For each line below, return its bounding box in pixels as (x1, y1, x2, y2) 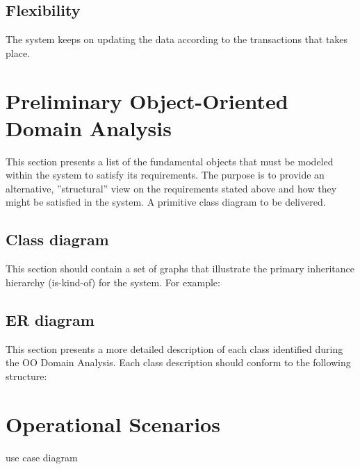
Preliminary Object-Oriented (6, 86, 288, 115)
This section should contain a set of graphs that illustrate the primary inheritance (6, 261, 354, 276)
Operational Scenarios (6, 409, 220, 438)
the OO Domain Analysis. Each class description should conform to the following (6, 355, 351, 370)
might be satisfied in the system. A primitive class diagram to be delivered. (6, 195, 326, 209)
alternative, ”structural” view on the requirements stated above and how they (6, 181, 337, 195)
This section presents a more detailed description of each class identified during (6, 341, 343, 356)
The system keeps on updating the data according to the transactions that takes (6, 32, 348, 47)
